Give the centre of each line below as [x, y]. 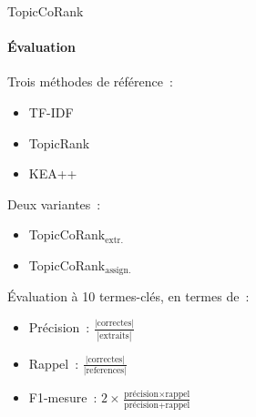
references [105, 371]
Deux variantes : [54, 203]
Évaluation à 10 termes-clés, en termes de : [128, 296]
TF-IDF [51, 112]
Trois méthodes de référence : [90, 81]
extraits [114, 336]
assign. [118, 271]
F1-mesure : [63, 397]
